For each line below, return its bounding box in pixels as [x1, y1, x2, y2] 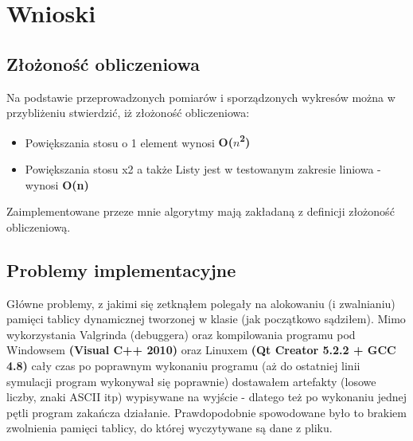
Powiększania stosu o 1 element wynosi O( [25, 134, 233, 150]
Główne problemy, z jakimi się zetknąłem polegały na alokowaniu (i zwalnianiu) [6, 295, 395, 311]
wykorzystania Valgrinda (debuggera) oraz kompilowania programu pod [6, 326, 356, 342]
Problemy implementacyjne [6, 257, 236, 282]
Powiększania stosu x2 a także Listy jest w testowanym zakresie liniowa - [25, 161, 381, 178]
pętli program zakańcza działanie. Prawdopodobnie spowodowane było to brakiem [6, 404, 407, 420]
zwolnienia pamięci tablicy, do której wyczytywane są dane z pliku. [6, 420, 333, 436]
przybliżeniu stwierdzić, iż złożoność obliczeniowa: [6, 104, 250, 121]
